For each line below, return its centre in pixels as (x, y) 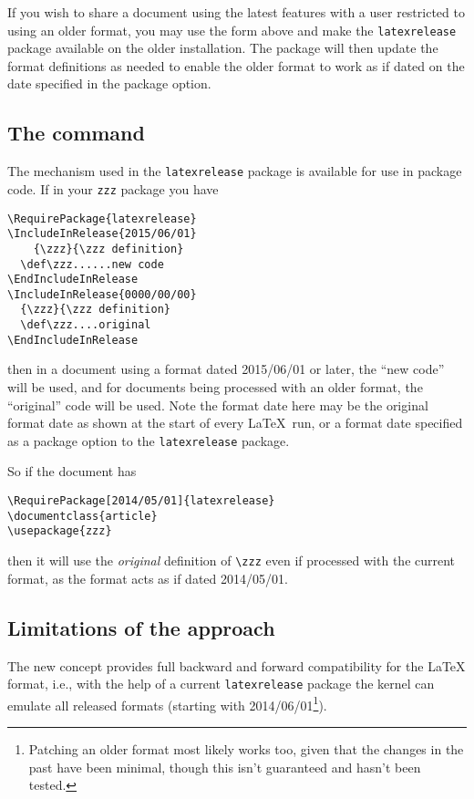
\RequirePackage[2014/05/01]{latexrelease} (141, 501)
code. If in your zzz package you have (113, 188)
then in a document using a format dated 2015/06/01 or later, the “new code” (226, 369)
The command (76, 133)
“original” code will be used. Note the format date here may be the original (218, 405)
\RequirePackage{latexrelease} (102, 218)
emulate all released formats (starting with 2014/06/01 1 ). (167, 703)
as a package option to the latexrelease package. (149, 440)
